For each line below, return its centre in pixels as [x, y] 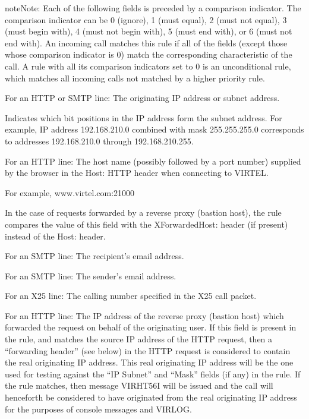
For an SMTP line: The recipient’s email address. [94, 256]
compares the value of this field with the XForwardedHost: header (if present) [146, 224]
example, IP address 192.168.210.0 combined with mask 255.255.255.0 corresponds [154, 129]
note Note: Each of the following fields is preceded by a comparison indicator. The [153, 8]
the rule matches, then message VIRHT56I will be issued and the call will [139, 385]
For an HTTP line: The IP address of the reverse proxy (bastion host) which [144, 315]
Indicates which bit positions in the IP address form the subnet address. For [144, 117]
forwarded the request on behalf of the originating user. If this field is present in [151, 327]
